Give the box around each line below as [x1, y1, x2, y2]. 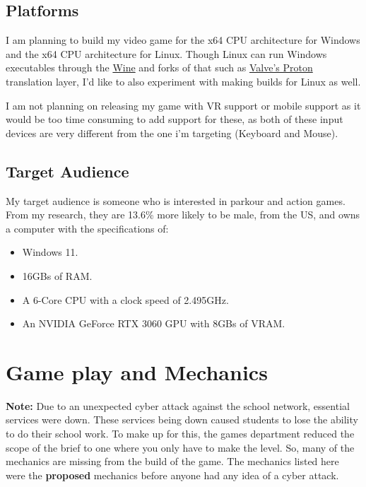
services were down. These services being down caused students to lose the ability [6, 412, 358, 427]
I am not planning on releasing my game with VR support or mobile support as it [6, 98, 361, 112]
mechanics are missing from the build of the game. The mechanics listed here [6, 454, 339, 469]
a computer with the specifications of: [6, 221, 169, 235]
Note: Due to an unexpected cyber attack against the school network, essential [6, 398, 350, 413]
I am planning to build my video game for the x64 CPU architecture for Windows [6, 33, 360, 47]
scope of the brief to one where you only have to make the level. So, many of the [6, 440, 355, 454]
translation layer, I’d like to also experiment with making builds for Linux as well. [6, 74, 361, 88]
